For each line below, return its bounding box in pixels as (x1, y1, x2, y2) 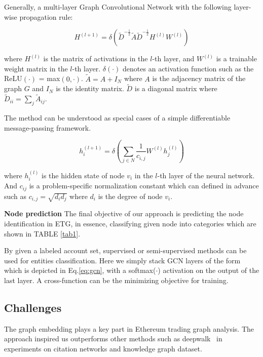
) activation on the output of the (158, 265, 259, 275)
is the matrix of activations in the (43, 53, 148, 64)
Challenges (4, 299, 62, 315)
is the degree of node (98, 190, 163, 201)
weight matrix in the (4, 63, 68, 73)
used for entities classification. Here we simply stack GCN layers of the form (4, 255, 241, 265)
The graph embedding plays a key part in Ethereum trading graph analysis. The (4, 323, 254, 334)
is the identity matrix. (56, 83, 124, 94)
